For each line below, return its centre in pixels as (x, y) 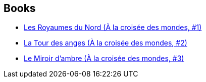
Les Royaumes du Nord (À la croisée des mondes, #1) (113, 27)
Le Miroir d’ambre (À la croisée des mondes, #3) (104, 58)
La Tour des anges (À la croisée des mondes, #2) (106, 43)
